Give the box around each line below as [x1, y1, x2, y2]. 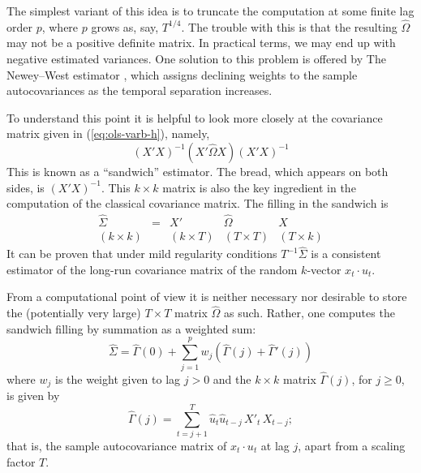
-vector [307, 260, 342, 277]
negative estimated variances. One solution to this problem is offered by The [6, 50, 386, 67]
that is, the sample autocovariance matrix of [6, 436, 227, 454]
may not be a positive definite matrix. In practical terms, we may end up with [6, 34, 396, 51]
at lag [260, 436, 290, 454]
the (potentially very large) [6, 304, 141, 321]
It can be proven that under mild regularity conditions [6, 245, 277, 262]
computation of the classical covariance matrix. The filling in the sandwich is [6, 195, 389, 212]
